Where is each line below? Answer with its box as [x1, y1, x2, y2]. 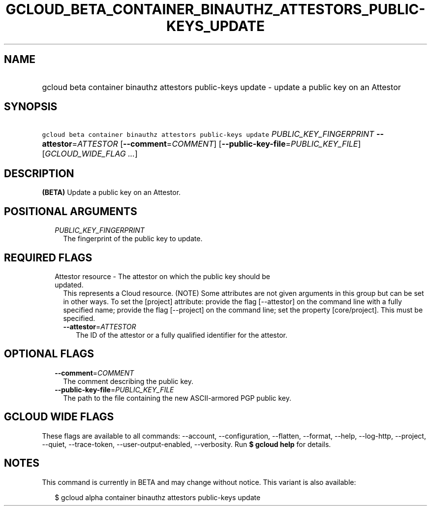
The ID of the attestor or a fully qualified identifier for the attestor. [76, 330, 287, 339]
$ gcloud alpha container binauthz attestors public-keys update [55, 493, 261, 502]
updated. [55, 280, 84, 289]
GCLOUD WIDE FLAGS [4, 411, 114, 423]
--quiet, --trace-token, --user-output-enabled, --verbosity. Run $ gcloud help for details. [42, 440, 331, 448]
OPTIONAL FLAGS [4, 348, 94, 360]
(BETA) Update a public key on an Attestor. [42, 188, 181, 197]
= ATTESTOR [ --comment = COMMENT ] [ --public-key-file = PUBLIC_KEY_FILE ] [72, 139, 361, 149]
